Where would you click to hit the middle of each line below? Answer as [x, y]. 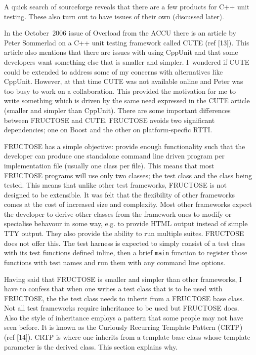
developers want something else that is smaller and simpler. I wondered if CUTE [127, 61]
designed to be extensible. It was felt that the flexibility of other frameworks [120, 194]
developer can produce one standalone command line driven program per [114, 156]
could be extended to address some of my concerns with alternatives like [113, 71]
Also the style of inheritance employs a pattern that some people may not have [124, 317]
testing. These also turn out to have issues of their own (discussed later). [114, 16]
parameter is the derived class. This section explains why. [91, 346]
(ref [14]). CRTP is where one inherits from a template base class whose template [127, 337]
